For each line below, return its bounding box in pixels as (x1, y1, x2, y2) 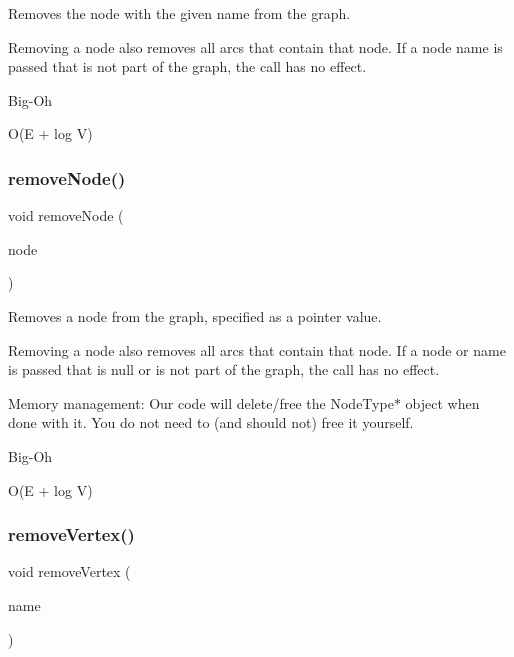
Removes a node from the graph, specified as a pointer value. (8, 305, 382, 326)
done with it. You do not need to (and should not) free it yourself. (8, 412, 414, 433)
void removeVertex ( (8, 561, 131, 582)
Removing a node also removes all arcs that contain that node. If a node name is (8, 36, 503, 57)
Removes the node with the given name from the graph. (8, 3, 351, 23)
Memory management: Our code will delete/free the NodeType (8, 392, 394, 413)
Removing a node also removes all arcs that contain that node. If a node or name (8, 339, 506, 360)
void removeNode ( (8, 205, 124, 226)
